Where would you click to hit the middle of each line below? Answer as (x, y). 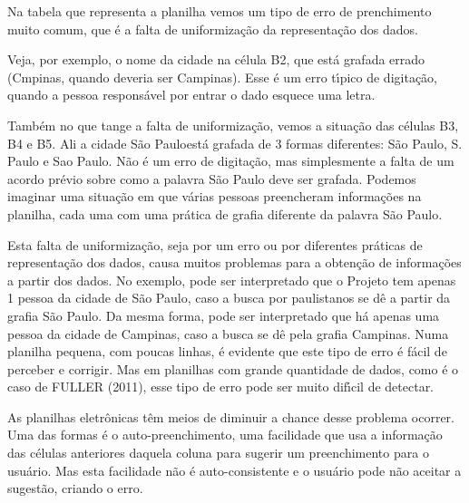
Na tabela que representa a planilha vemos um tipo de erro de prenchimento (220, 11)
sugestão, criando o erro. (75, 488)
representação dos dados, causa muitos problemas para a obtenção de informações (234, 262)
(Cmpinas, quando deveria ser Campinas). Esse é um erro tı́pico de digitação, (222, 77)
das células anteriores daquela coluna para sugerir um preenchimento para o (218, 453)
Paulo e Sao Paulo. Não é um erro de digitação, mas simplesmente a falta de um (231, 161)
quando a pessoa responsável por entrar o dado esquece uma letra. (191, 95)
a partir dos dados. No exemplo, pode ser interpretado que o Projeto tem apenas (232, 280)
